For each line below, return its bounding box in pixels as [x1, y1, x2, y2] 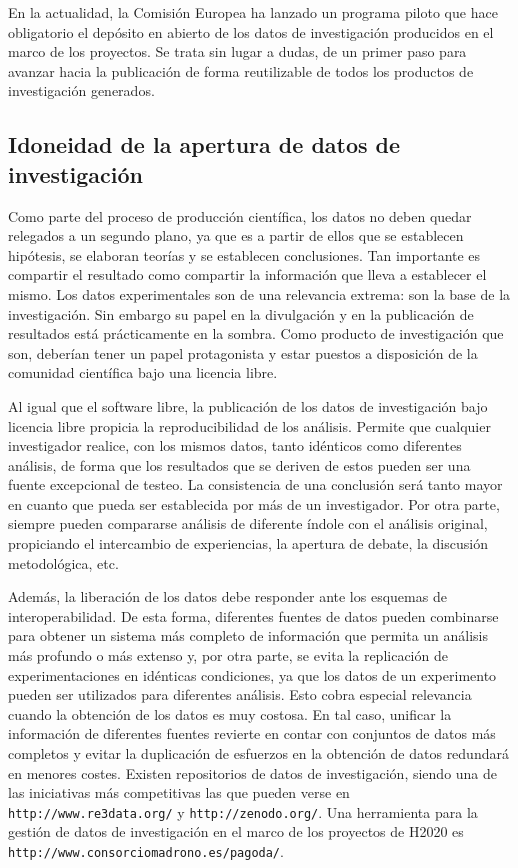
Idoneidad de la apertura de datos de [8, 129, 401, 160]
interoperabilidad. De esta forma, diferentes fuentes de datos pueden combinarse [8, 605, 499, 626]
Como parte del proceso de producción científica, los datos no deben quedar [8, 205, 472, 226]
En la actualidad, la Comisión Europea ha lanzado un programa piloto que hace [8, 2, 498, 22]
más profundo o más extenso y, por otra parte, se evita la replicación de [8, 645, 448, 666]
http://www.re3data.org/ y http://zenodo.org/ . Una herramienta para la [8, 801, 478, 822]
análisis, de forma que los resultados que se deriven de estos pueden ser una [8, 454, 471, 475]
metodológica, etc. [8, 552, 119, 573]
